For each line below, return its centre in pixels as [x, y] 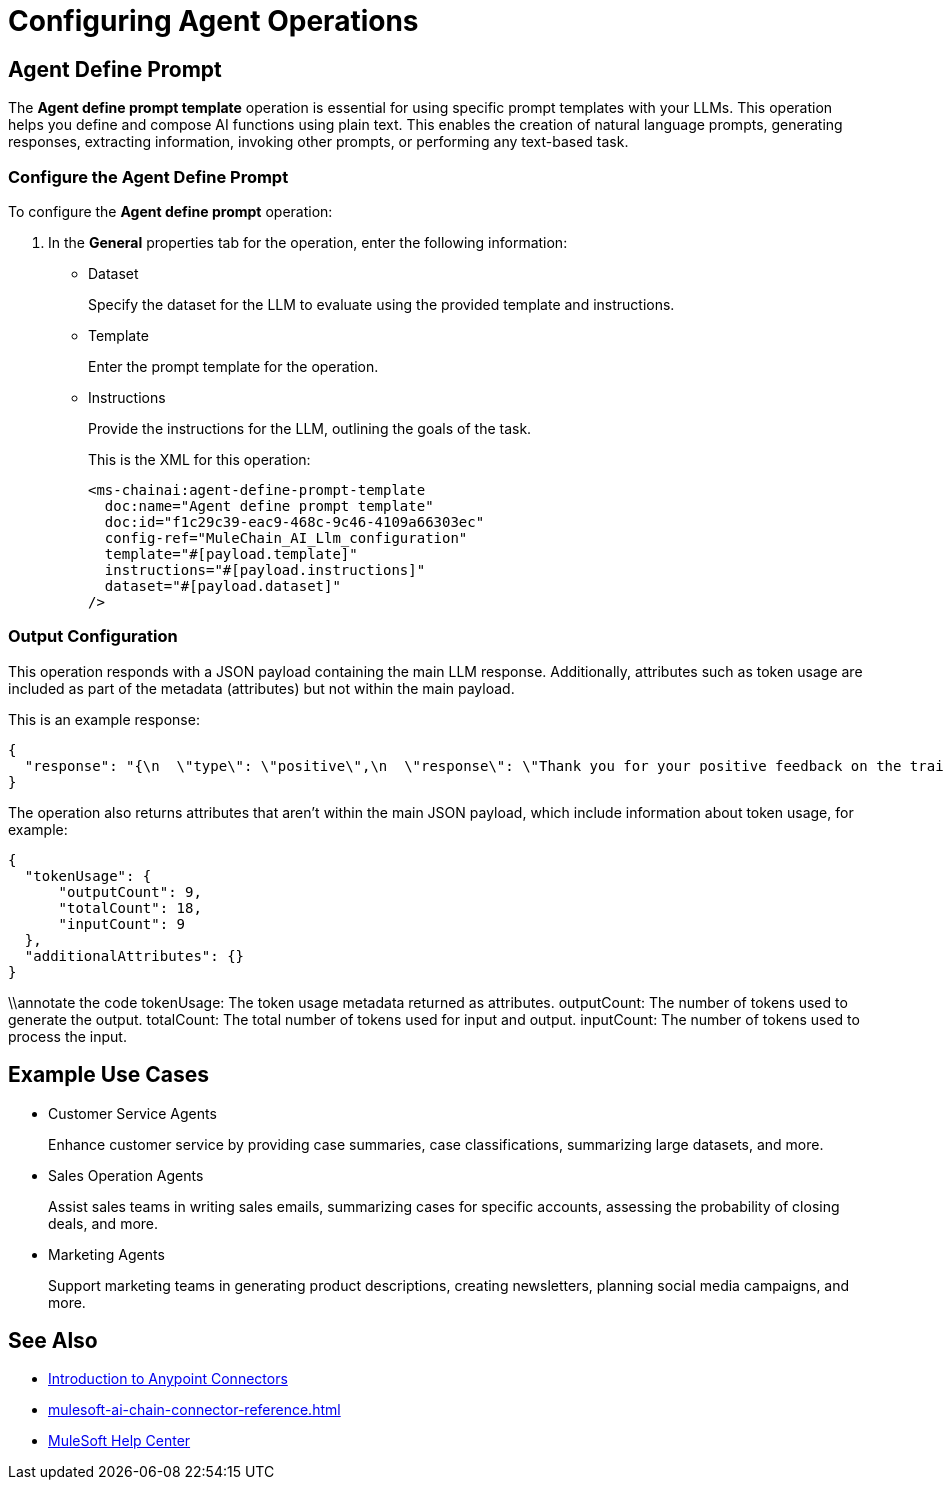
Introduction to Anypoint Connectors [168, 1379]
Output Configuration [93, 636]
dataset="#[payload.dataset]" [222, 585]
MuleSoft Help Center [119, 1441]
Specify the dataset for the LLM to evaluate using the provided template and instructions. [381, 304]
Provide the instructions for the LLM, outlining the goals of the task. [310, 428]
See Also [53, 1340]
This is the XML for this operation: [199, 459]
